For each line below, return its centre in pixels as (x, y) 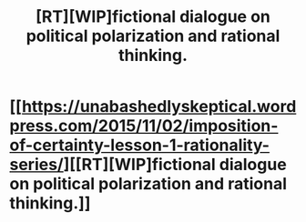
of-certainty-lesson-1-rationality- (140, 145)
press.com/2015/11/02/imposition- (144, 126)
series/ (36, 165)
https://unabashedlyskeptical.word (159, 107)
